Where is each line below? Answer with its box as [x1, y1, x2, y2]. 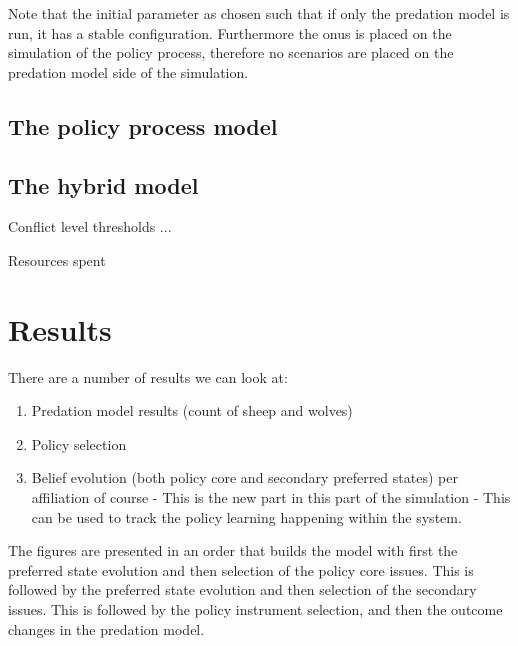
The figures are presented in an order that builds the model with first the [8, 540, 458, 561]
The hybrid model [8, 169, 199, 200]
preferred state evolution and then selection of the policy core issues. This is [8, 559, 474, 580]
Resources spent [8, 249, 106, 270]
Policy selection [31, 433, 127, 454]
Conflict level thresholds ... [8, 216, 172, 237]
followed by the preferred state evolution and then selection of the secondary [8, 579, 477, 600]
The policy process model [8, 110, 278, 141]
